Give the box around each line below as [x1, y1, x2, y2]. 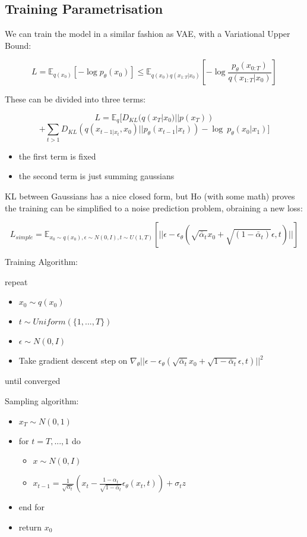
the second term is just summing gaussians [18, 170, 175, 182]
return [18, 520, 42, 533]
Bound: [5, 39, 31, 51]
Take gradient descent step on [18, 354, 128, 367]
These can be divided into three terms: [5, 93, 146, 105]
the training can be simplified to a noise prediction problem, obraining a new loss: [5, 201, 303, 214]
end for [18, 501, 45, 513]
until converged [5, 374, 61, 387]
